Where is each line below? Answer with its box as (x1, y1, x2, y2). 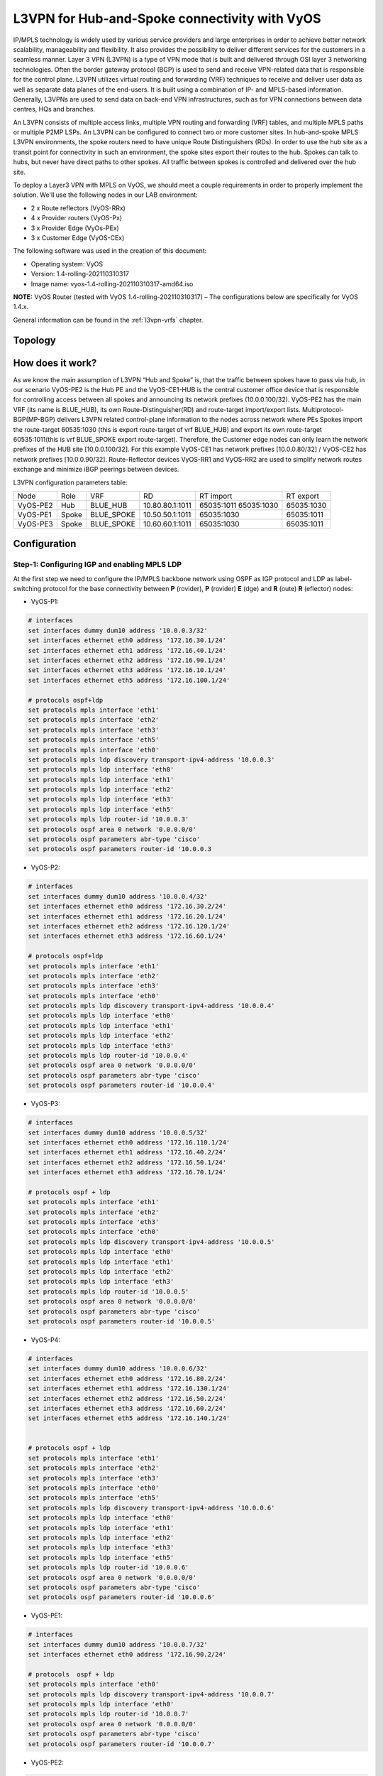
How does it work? (13, 357, 97, 369)
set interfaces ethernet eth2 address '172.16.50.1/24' (28, 1158, 227, 1166)
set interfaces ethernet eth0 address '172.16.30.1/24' (28, 637, 227, 644)
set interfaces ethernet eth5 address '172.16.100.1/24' (28, 676, 231, 684)
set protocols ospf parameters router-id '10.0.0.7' (28, 1740, 216, 1748)
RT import (199, 491, 233, 501)
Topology (13, 334, 56, 346)
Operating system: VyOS (30, 259, 104, 268)
